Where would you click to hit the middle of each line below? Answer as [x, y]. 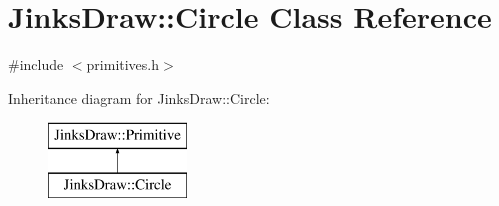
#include [36, 64]
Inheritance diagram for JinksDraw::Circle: [139, 97]
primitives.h [123, 64]
